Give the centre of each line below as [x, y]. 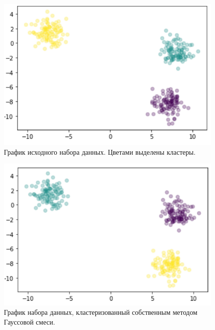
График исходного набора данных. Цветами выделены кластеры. [100, 152]
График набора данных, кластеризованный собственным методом [101, 312]
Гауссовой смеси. [30, 322]
